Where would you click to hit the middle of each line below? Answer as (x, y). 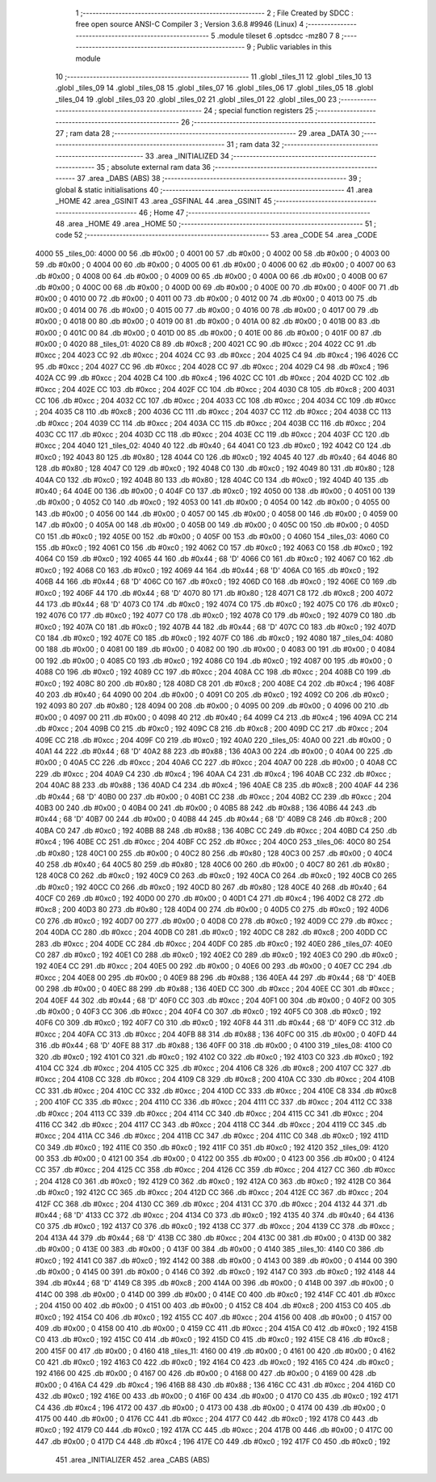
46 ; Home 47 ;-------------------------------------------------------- (254, 212)
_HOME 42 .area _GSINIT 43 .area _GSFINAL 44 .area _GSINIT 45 (163, 201)
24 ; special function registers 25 (258, 111)
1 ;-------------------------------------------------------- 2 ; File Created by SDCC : (215, 13)
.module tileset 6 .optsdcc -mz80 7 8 (279, 36)
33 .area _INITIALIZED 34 (187, 156)
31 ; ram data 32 (253, 145)
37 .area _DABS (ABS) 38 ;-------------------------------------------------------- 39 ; (219, 179)
